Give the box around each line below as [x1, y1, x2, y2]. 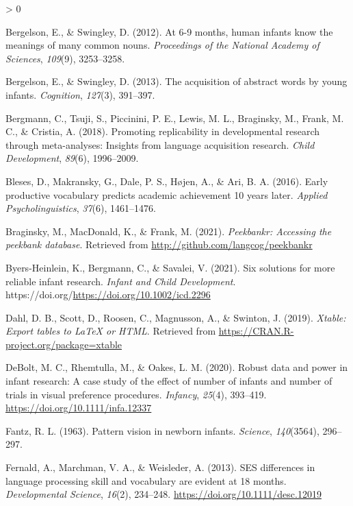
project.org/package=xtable [5, 337, 122, 351]
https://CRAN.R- [218, 324, 294, 338]
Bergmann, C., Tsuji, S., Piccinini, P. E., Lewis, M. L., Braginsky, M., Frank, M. [5, 110, 344, 125]
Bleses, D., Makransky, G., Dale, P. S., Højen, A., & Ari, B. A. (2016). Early [5, 173, 328, 188]
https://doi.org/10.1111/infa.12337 [5, 400, 152, 415]
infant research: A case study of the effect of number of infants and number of [5, 374, 332, 388]
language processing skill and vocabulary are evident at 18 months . [5, 473, 287, 487]
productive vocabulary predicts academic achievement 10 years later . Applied [5, 187, 328, 202]
